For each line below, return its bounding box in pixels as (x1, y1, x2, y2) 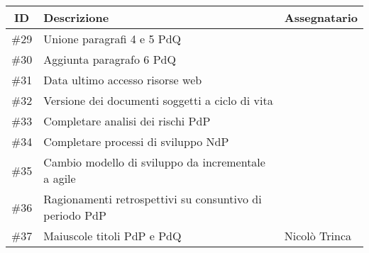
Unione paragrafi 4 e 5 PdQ (43, 30, 181, 47)
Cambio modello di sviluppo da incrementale (43, 154, 265, 170)
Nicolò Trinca (284, 227, 352, 244)
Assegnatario (284, 9, 358, 26)
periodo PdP (43, 207, 106, 223)
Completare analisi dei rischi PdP (43, 113, 211, 129)
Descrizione (43, 9, 109, 26)
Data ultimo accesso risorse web (43, 72, 202, 88)
